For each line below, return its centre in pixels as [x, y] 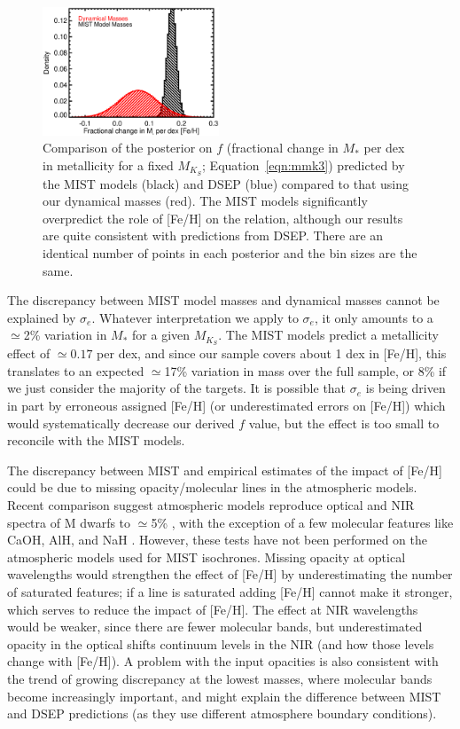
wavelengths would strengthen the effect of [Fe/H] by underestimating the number [230, 574]
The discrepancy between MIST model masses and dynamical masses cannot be [223, 300]
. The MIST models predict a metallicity [328, 335]
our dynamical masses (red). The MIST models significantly [205, 201]
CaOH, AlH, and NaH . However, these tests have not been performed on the [217, 540]
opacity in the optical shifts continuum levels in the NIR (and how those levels [221, 643]
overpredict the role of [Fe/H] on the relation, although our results [223, 218]
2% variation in [65, 335]
